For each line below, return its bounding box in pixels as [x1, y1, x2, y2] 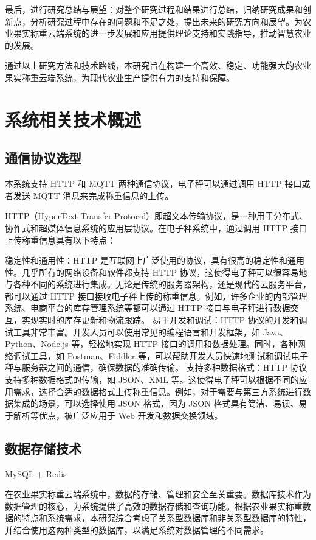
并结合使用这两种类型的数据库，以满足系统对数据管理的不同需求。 [5, 524, 269, 536]
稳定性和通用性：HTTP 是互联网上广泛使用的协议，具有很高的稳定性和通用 [5, 254, 304, 267]
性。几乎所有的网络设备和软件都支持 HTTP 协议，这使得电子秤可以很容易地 [5, 265, 307, 278]
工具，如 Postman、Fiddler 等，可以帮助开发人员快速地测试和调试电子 [30, 349, 309, 362]
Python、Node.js [5, 337, 69, 350]
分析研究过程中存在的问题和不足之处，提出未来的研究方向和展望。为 [30, 15, 303, 27]
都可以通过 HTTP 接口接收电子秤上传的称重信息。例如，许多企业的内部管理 [5, 289, 307, 302]
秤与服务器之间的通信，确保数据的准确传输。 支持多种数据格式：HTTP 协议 [5, 361, 307, 374]
